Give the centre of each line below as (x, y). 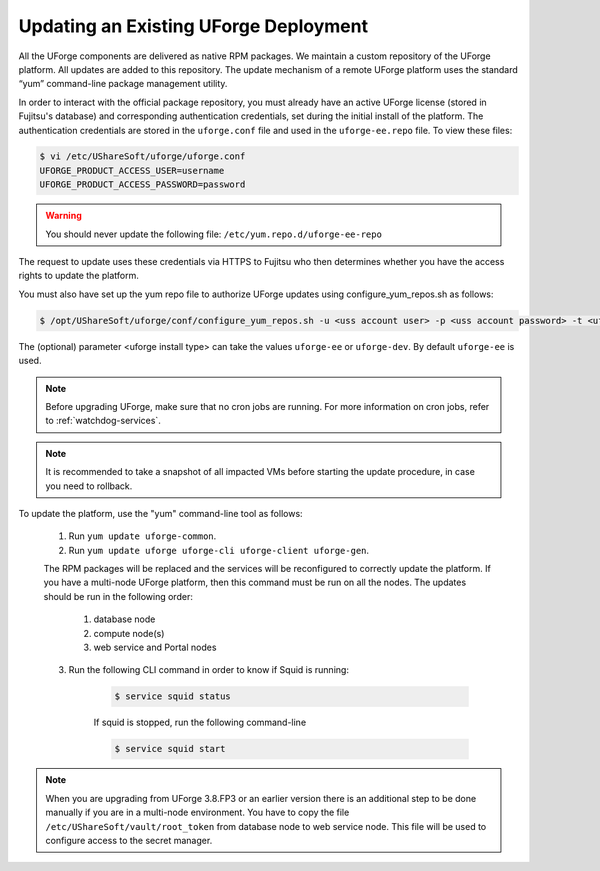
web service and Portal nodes (155, 647)
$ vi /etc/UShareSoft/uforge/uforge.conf (142, 156)
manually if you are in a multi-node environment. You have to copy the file (197, 812)
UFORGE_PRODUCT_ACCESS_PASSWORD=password (142, 184)
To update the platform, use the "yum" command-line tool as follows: (161, 513)
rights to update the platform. (79, 276)
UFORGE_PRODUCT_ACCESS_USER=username (132, 170)
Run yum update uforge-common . (142, 536)
